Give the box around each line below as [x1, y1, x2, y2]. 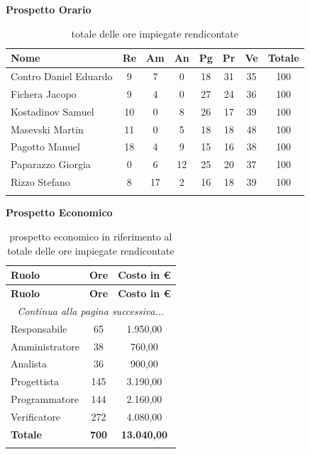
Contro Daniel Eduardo [11, 69, 113, 84]
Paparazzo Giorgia [11, 157, 91, 172]
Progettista [11, 374, 59, 389]
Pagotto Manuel [11, 139, 80, 154]
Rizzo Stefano [11, 175, 70, 189]
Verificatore [11, 409, 61, 423]
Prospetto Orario [6, 2, 92, 16]
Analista [11, 356, 48, 371]
